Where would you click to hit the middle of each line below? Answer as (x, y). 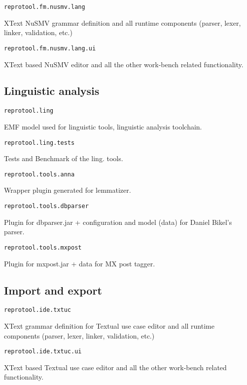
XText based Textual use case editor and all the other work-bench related (115, 367)
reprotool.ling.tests (39, 143)
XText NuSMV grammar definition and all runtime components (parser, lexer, (123, 22)
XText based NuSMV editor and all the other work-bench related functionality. (124, 64)
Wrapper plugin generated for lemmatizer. (68, 190)
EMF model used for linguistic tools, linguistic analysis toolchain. (103, 126)
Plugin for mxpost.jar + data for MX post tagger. (80, 263)
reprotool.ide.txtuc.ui (43, 352)
